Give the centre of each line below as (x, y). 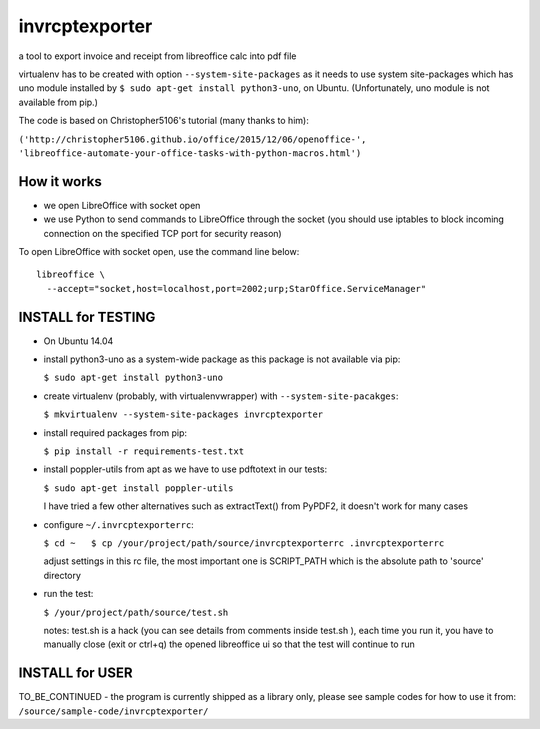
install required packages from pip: (115, 432)
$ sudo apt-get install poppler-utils (138, 488)
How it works (60, 181)
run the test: (68, 594)
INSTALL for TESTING (87, 316)
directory (62, 575)
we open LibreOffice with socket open (122, 205)
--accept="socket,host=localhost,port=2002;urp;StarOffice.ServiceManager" (236, 288)
